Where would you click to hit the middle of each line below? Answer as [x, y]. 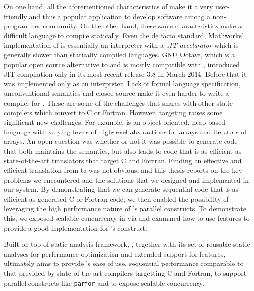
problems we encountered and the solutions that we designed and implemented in [127, 179]
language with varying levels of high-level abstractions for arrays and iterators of [125, 131]
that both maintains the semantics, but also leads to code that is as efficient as [123, 150]
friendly [15, 16]
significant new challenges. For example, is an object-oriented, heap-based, [116, 122]
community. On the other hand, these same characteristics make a [142, 26]
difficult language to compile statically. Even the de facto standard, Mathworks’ [124, 35]
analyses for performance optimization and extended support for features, [115, 253]
